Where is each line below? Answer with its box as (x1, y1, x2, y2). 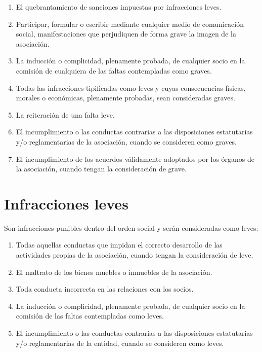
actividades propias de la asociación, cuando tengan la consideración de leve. (16, 250, 253, 260)
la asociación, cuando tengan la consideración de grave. (16, 163, 187, 174)
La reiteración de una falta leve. (16, 109, 115, 120)
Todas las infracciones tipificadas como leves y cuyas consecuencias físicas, (16, 82, 246, 93)
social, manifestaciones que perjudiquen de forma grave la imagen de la (16, 28, 236, 39)
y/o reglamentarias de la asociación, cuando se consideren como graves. (16, 136, 237, 147)
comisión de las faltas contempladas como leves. (16, 310, 164, 321)
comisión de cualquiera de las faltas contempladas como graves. (16, 65, 212, 76)
